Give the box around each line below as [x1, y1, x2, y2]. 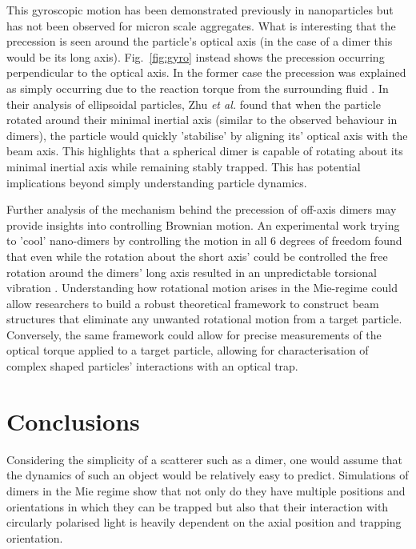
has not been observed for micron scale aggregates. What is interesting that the [6, 17, 396, 34]
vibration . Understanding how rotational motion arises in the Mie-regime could [6, 279, 398, 296]
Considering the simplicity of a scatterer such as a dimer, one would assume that [6, 451, 402, 467]
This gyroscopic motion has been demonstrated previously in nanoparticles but [6, 2, 394, 18]
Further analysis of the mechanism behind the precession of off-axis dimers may [6, 201, 397, 218]
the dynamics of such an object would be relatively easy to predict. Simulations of [6, 467, 409, 483]
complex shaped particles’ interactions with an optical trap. [6, 358, 298, 375]
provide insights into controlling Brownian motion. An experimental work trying [6, 216, 400, 233]
